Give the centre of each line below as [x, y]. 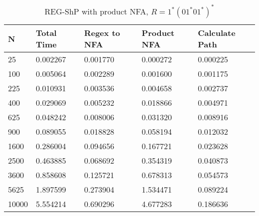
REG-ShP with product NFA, [96, 11]
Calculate [217, 33]
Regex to [102, 33]
